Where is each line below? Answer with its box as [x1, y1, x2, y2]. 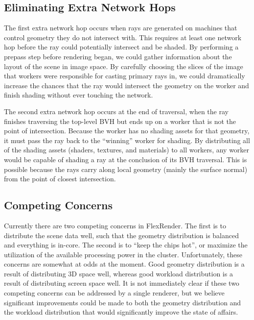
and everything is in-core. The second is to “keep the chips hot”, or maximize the [4, 240, 248, 250]
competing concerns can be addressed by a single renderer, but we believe [4, 288, 225, 298]
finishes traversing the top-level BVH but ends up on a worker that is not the [4, 116, 236, 126]
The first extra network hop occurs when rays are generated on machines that [4, 23, 237, 33]
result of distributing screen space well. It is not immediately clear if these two [4, 278, 239, 288]
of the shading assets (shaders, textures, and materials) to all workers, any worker [4, 145, 250, 155]
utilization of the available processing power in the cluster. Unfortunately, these [4, 249, 242, 259]
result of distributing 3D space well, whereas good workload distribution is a [4, 268, 233, 278]
